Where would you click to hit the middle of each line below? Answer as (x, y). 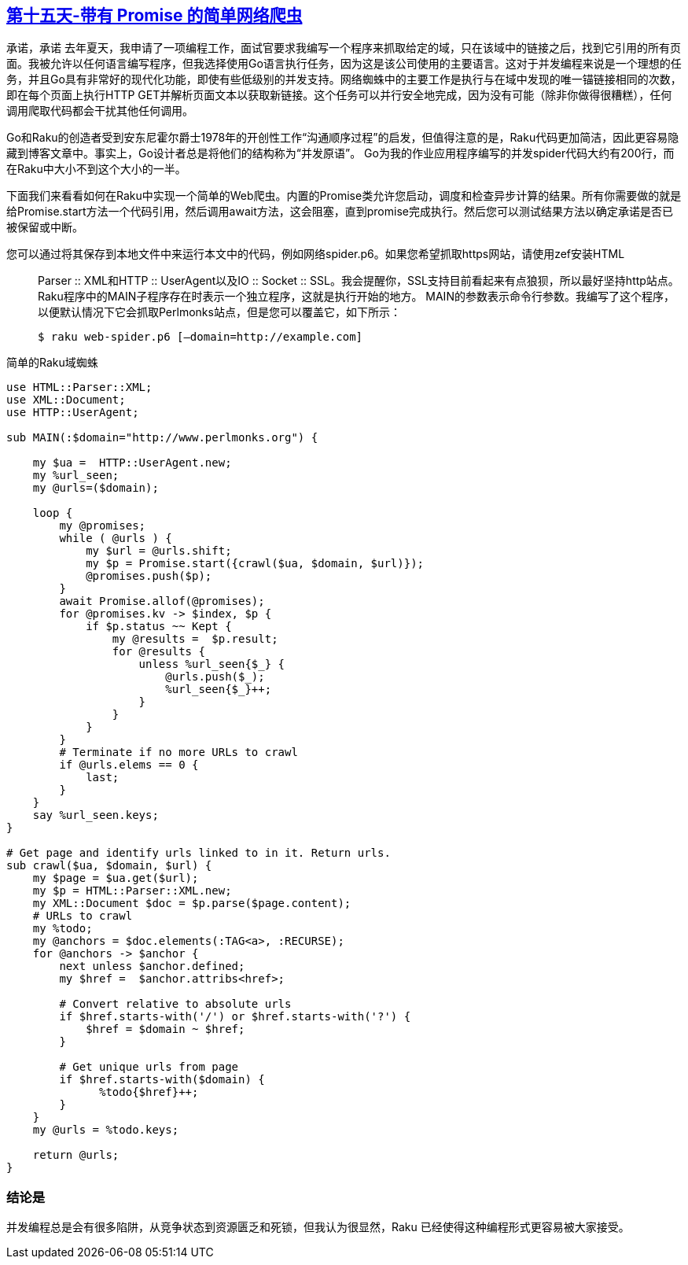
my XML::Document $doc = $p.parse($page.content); (192, 904)
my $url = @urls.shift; (159, 551)
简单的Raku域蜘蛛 (52, 363)
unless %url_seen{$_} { (212, 664)
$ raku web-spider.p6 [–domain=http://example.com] (201, 337)
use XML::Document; (66, 400)
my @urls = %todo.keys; (106, 1130)
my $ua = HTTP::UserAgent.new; (132, 463)
